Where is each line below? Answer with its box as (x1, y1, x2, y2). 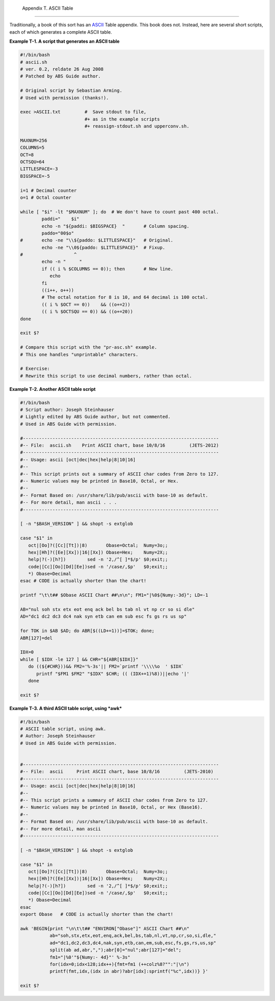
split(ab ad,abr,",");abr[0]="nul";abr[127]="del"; (49, 947, 182, 953)
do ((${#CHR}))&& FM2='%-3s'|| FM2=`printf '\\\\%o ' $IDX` (28, 664, 184, 670)
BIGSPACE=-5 (20, 173, 50, 179)
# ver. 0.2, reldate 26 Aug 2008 (20, 66, 104, 72)
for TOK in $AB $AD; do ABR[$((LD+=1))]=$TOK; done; (20, 628, 155, 634)
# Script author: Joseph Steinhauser (20, 407, 115, 413)
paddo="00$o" (41, 230, 74, 236)
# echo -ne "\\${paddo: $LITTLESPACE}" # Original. (20, 238, 174, 243)
